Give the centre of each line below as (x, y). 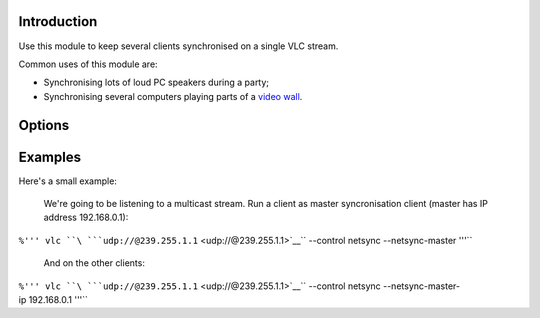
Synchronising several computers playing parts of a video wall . (173, 96)
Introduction (58, 21)
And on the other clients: (94, 263)
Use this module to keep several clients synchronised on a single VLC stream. (178, 46)
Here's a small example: (67, 181)
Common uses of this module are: (88, 64)
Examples (50, 156)
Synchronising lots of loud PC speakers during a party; (156, 82)
